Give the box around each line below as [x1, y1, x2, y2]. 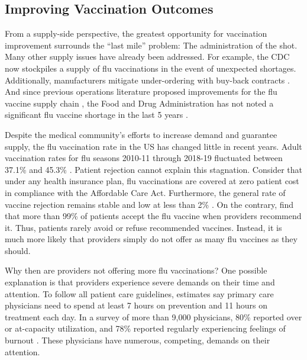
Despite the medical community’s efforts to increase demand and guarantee [5, 128, 277, 140]
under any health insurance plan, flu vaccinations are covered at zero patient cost [5, 175, 299, 187]
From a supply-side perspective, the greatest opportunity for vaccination [5, 27, 267, 40]
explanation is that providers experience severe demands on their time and [5, 276, 275, 288]
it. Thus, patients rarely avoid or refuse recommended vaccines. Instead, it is [5, 221, 282, 233]
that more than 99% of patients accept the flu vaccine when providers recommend [5, 210, 302, 222]
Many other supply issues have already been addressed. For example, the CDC [5, 50, 290, 63]
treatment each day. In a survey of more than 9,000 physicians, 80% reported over [5, 310, 302, 323]
